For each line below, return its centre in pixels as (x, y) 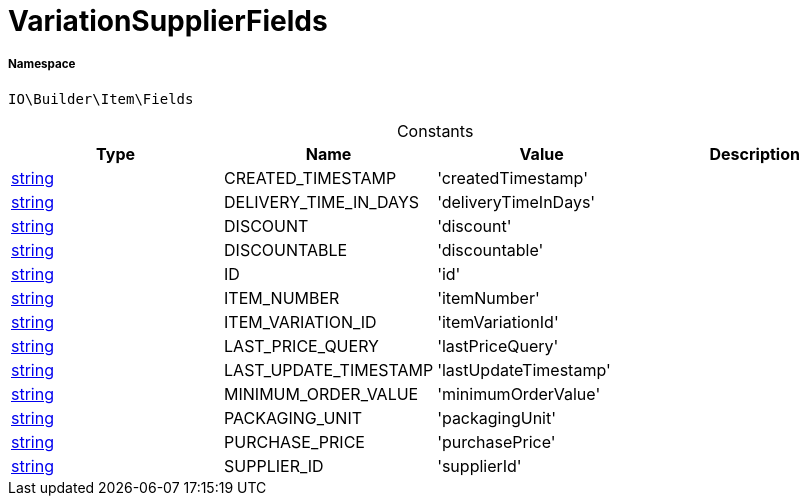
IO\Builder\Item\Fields (101, 98)
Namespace (42, 64)
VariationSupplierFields (168, 21)
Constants (435, 130)
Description (754, 153)
